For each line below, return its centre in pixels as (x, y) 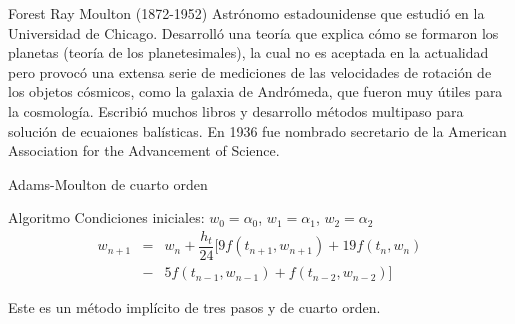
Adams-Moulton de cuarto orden (108, 183)
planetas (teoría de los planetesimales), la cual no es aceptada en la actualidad (248, 52)
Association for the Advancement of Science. (144, 150)
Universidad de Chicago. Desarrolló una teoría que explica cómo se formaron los (253, 32)
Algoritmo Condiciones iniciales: (106, 217)
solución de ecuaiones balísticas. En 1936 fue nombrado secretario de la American (257, 130)
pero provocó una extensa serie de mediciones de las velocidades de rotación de (250, 71)
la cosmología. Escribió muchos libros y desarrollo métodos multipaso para (236, 110)
